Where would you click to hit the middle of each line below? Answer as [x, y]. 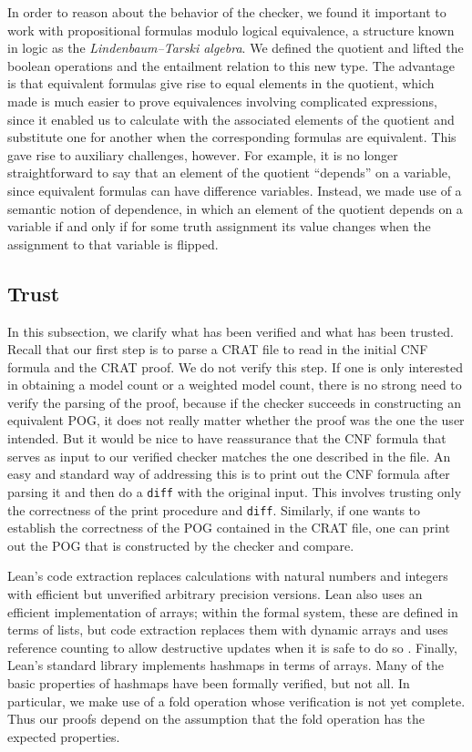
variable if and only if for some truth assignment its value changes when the [219, 226]
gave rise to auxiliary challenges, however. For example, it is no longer [203, 154]
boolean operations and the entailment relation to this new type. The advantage [231, 65]
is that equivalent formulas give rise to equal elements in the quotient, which [221, 83]
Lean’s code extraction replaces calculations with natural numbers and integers [228, 576]
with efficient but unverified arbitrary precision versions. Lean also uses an [215, 593]
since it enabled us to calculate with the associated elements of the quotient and [231, 119]
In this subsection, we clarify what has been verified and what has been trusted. [231, 331]
